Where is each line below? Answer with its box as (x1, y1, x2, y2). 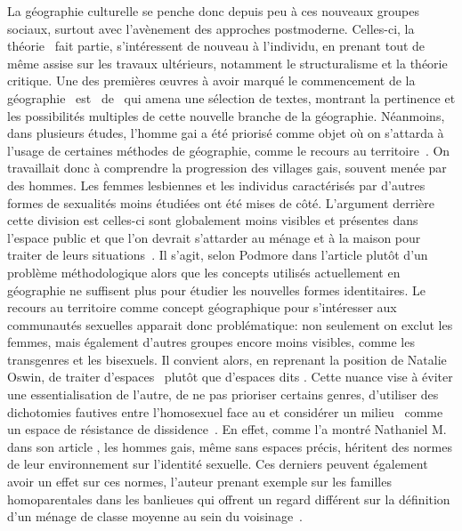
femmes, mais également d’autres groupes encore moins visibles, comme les (7, 333, 415, 351)
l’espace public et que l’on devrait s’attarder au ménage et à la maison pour (7, 228, 421, 246)
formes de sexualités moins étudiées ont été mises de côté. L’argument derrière (7, 193, 434, 212)
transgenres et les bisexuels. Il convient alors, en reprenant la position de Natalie (7, 350, 447, 368)
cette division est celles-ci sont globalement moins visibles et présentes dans (7, 211, 418, 229)
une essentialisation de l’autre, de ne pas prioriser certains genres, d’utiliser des (7, 385, 439, 404)
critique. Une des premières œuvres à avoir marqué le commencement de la (7, 71, 416, 90)
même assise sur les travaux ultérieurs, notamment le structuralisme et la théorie (7, 53, 448, 72)
